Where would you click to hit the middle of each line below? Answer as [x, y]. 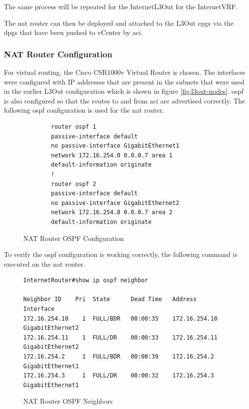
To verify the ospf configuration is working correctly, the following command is [121, 254]
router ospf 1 [74, 127]
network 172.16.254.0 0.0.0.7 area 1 [112, 155]
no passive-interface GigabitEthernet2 [115, 203]
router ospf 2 [74, 184]
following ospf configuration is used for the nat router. [84, 110]
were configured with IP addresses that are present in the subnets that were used [124, 81]
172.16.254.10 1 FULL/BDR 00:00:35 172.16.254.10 [120, 318]
